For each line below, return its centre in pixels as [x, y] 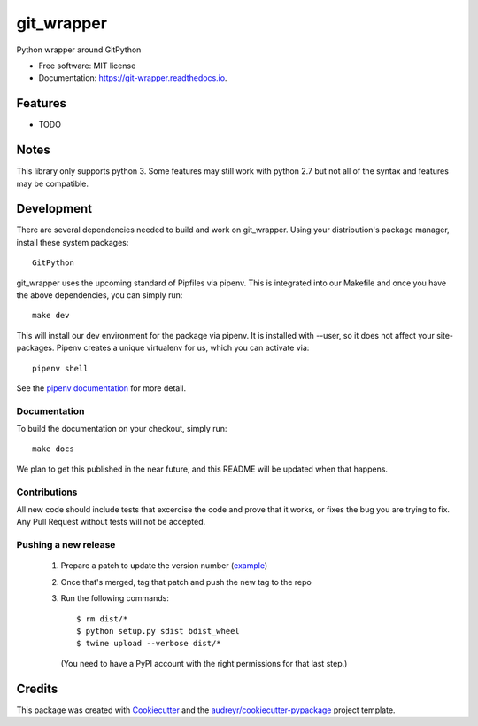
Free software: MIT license [87, 66]
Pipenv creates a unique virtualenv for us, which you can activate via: [183, 348]
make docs [53, 449]
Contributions [47, 492]
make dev [51, 316]
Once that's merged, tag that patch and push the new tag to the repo [186, 582]
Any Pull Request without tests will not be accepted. [111, 522]
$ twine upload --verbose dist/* [149, 644]
